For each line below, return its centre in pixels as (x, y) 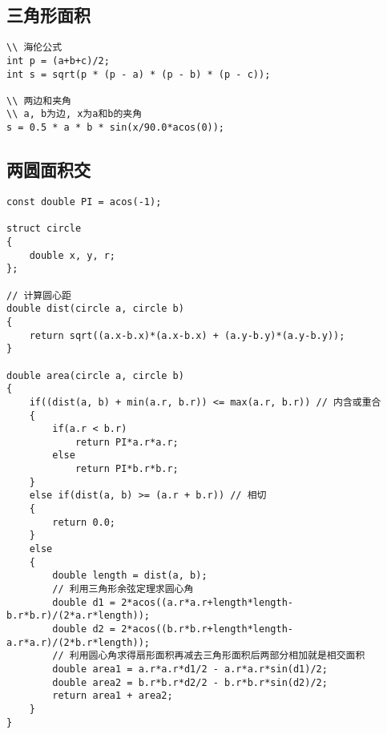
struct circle (44, 229)
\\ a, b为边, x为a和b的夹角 (75, 114)
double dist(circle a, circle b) (95, 309)
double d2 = (84, 629)
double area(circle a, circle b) (95, 375)
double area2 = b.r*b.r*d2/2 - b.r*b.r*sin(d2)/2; (190, 682)
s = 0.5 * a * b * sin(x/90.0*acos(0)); (116, 128)
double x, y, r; (73, 255)
